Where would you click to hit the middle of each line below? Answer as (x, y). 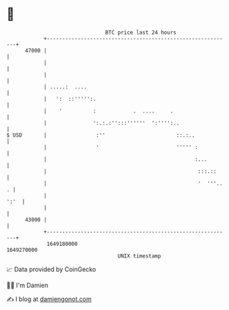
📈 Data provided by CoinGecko (51, 269)
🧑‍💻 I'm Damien (28, 285)
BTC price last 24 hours (141, 32)
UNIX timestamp (139, 256)
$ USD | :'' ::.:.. (101, 135)
